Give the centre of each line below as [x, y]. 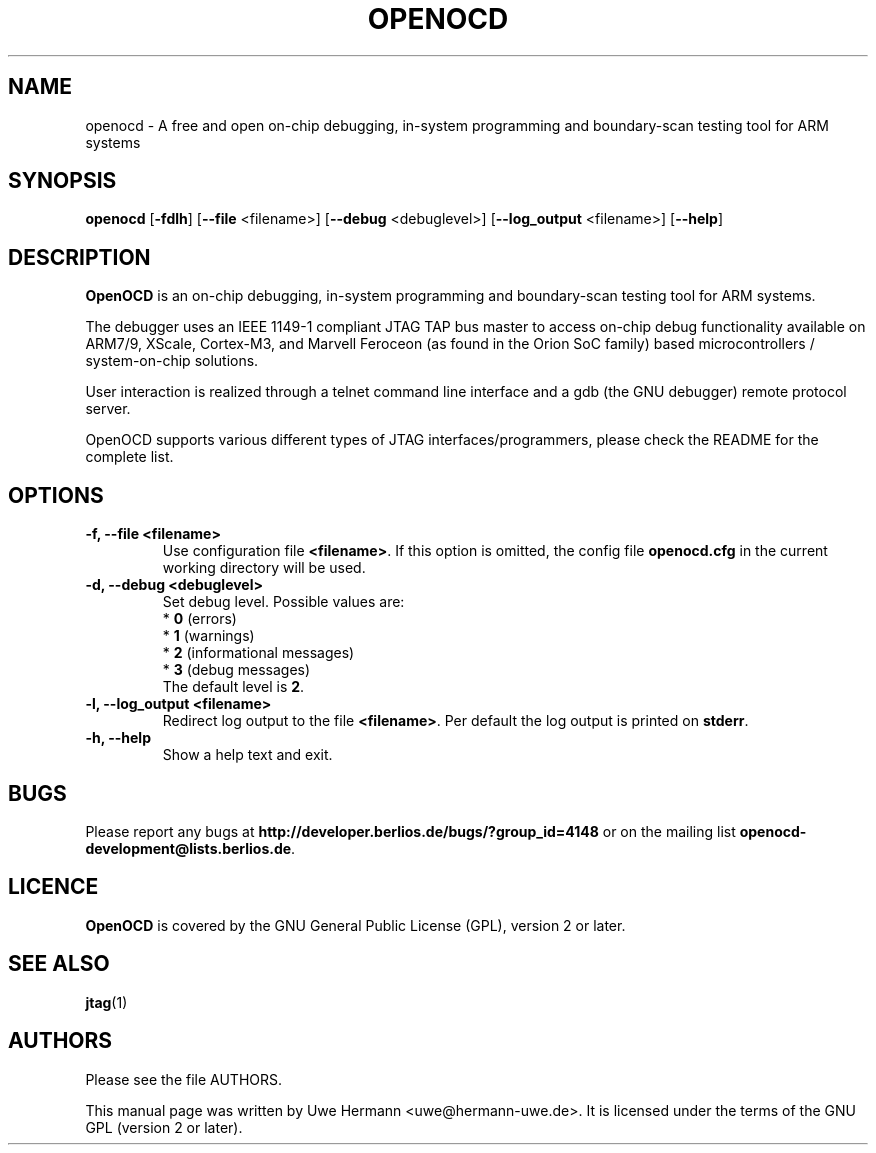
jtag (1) [106, 1002]
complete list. [129, 457]
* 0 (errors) [199, 619]
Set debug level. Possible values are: [283, 602]
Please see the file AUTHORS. [184, 1079]
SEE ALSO [59, 964]
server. [108, 409]
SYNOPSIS [62, 181]
